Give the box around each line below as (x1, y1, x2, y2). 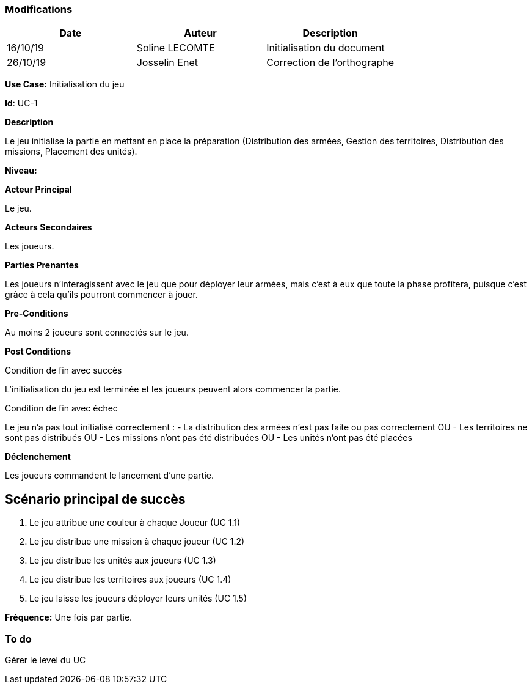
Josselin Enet (136, 56, 198, 69)
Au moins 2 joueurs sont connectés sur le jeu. (5, 327, 189, 338)
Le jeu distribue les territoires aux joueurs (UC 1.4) (29, 574, 231, 585)
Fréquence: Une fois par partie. (5, 612, 133, 623)
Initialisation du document (266, 42, 385, 54)
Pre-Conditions (5, 308, 68, 319)
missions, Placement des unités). (5, 146, 137, 157)
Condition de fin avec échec (5, 403, 118, 414)
